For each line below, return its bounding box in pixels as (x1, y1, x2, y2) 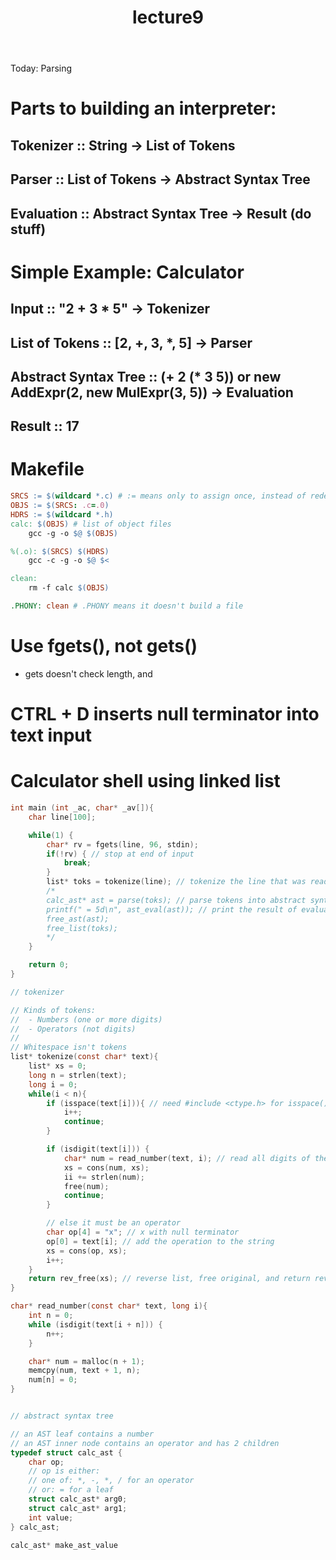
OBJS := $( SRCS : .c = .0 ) (10, 501, 110, 511)
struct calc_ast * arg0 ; (28, 1494, 128, 1505)
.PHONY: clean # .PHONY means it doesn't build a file (10, 601, 244, 611)
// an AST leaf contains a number (10, 1429, 155, 1439)
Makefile (10, 458, 85, 481)
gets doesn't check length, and (24, 667, 153, 680)
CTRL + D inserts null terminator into (10, 703, 320, 726)
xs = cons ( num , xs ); (63, 1162, 150, 1173)
